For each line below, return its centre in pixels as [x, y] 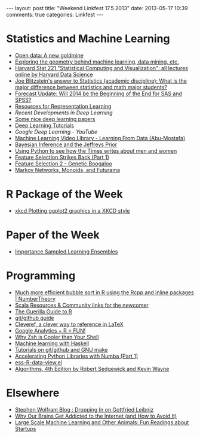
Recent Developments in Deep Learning [64, 113]
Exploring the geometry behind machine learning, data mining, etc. [97, 62]
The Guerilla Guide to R [44, 311]
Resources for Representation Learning [63, 106]
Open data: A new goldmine [49, 55]
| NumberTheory [35, 298]
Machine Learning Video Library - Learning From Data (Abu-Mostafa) [100, 138]
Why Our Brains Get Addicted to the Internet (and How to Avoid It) [96, 416]
